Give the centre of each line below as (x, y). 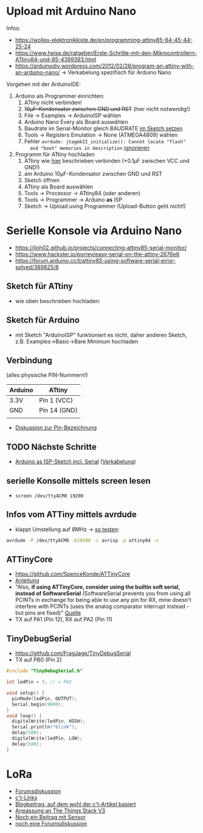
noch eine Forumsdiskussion (51, 823)
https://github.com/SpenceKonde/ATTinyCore (73, 574)
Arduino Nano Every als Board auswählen (76, 122)
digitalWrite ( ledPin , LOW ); (47, 738)
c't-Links (26, 798)
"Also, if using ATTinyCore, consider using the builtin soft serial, (98, 587)
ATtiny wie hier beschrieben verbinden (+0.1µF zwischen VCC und (107, 160)
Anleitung (27, 581)
